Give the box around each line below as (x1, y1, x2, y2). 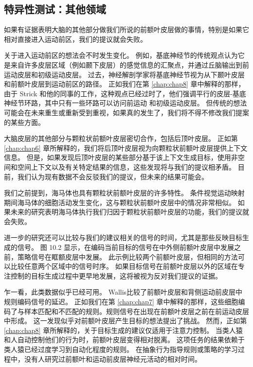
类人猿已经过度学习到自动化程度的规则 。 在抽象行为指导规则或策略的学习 (4, 344, 238, 354)
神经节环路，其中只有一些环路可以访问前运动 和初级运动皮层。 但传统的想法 (4, 98, 247, 108)
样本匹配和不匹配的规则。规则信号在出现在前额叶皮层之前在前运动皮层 (24, 306, 249, 316)
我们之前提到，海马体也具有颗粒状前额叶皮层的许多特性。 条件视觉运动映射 (4, 188, 245, 198)
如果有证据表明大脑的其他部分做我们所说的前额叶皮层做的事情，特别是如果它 (4, 24, 249, 35)
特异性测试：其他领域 (4, 1, 106, 17)
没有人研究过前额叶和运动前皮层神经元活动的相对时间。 (24, 353, 201, 364)
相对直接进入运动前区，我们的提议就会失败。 (4, 34, 147, 44)
